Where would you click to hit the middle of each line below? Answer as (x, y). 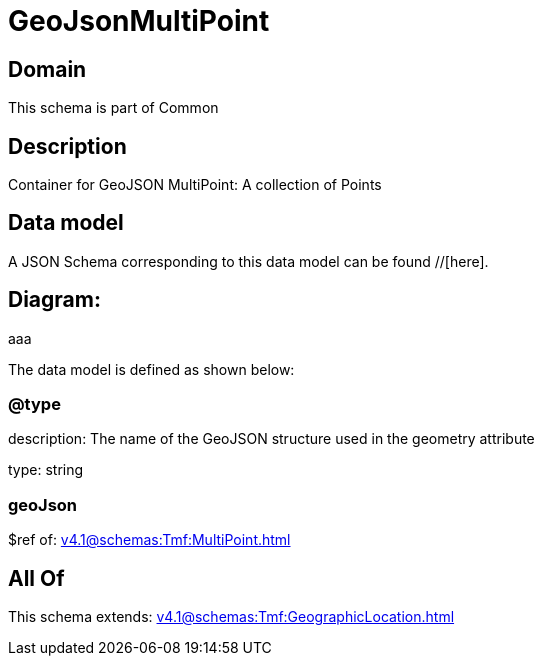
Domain (47, 69)
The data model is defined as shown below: (151, 369)
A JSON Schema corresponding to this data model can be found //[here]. (248, 261)
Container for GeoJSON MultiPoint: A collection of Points (195, 185)
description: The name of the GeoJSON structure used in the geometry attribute (271, 439)
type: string (46, 470)
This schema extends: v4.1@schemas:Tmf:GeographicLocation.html (231, 617)
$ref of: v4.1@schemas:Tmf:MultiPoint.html (149, 540)
